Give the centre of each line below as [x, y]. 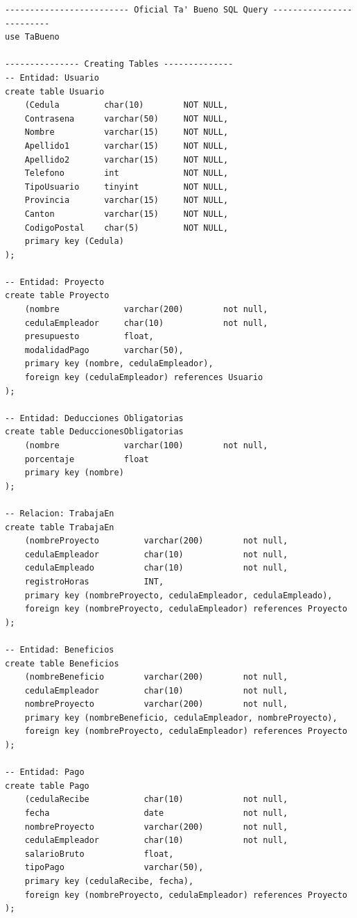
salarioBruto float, [99, 854]
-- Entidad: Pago [45, 772]
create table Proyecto [57, 296]
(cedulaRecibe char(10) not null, [156, 800]
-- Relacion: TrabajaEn [60, 513]
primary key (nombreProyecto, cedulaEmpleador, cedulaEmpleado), [178, 595]
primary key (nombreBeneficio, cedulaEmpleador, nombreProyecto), [181, 718]
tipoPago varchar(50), [114, 868]
